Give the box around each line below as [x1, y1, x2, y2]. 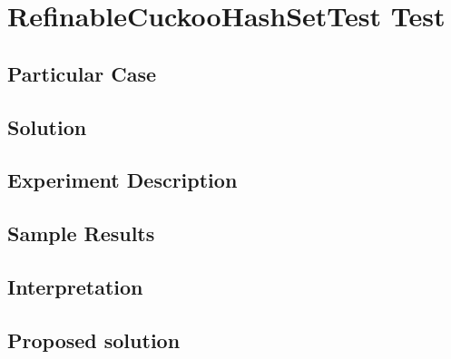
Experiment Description [7, 166, 238, 194]
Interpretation [7, 272, 143, 300]
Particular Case [7, 59, 156, 87]
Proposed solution [7, 325, 181, 354]
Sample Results [7, 219, 155, 247]
